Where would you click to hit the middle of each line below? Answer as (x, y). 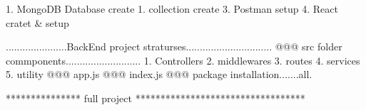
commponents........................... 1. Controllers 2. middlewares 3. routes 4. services (183, 60)
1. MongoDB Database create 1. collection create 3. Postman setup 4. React (172, 9)
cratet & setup (37, 22)
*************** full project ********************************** (156, 98)
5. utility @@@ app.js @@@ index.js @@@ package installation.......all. (159, 74)
